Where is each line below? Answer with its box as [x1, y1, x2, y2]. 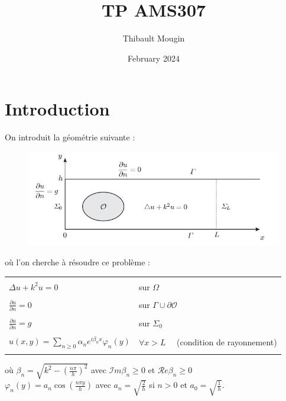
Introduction [5, 97, 110, 121]
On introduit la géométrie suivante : [5, 131, 135, 143]
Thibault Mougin [122, 32, 185, 44]
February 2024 [128, 52, 180, 64]
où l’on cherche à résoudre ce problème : [5, 255, 150, 268]
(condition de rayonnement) [177, 335, 277, 348]
